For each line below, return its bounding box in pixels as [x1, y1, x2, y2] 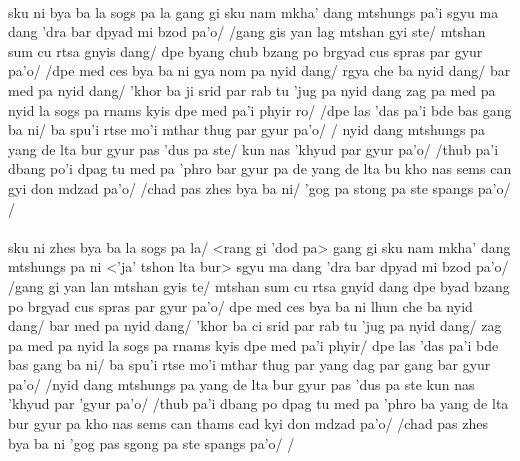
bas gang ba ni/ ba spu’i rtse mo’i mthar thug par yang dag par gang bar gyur [8, 354, 491, 375]
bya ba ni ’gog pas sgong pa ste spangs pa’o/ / [8, 432, 295, 453]
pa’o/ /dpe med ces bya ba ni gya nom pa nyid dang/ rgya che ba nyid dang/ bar [8, 60, 511, 81]
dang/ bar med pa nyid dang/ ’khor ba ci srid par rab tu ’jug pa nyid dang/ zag [8, 315, 502, 336]
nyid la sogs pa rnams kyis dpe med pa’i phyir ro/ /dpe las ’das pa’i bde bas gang [8, 99, 512, 120]
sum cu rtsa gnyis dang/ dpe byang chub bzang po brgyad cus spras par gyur [8, 40, 483, 61]
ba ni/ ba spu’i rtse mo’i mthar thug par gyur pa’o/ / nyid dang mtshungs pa [8, 119, 485, 140]
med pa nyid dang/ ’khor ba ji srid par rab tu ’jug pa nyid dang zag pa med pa [8, 79, 496, 100]
